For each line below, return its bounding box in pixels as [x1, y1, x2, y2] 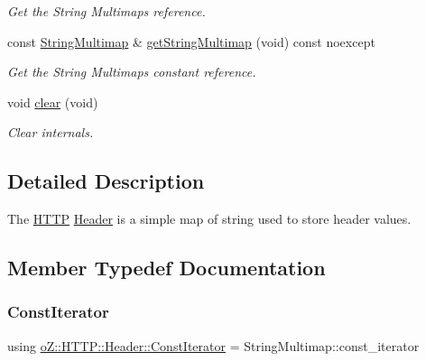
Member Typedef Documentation [7, 254, 326, 282]
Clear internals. [7, 123, 94, 142]
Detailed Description [7, 167, 205, 195]
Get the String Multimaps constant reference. [7, 62, 256, 81]
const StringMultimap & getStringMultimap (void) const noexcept [7, 32, 375, 51]
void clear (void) [7, 92, 98, 111]
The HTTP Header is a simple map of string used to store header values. [7, 209, 412, 228]
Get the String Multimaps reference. [7, 2, 206, 20]
